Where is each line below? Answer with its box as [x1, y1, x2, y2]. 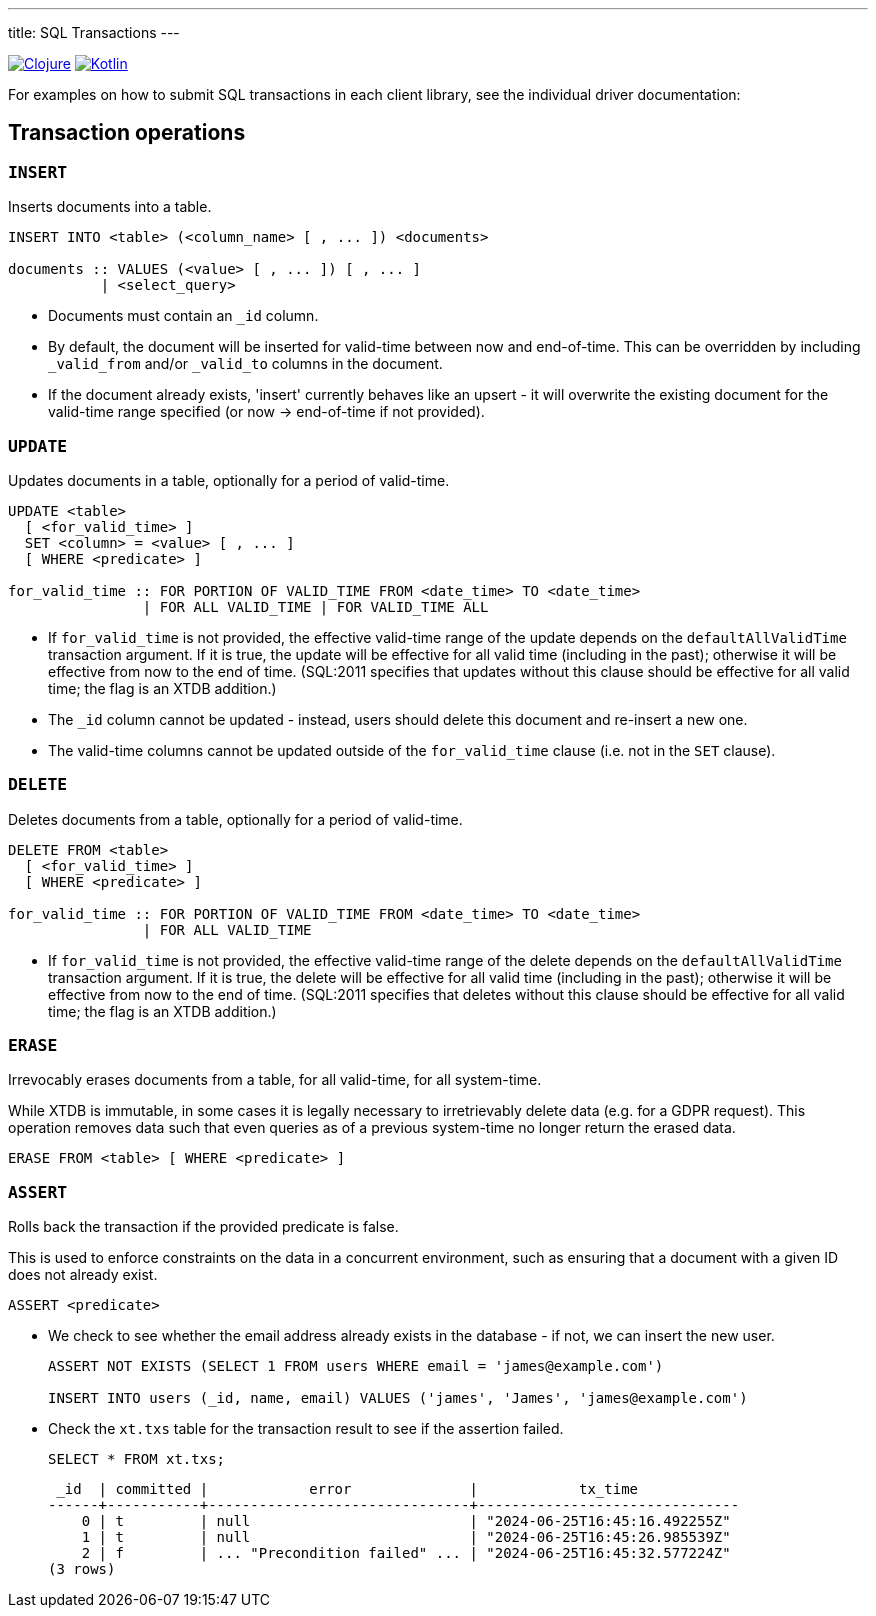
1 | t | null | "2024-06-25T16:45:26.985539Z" [81, 1529, 731, 1546]
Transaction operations [8, 120, 246, 146]
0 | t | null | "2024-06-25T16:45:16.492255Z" [81, 1513, 731, 1530]
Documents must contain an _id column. [48, 307, 319, 325]
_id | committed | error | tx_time [56, 1481, 639, 1498]
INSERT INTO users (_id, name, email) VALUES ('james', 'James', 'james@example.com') [48, 1390, 748, 1407]
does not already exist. [8, 1266, 158, 1284]
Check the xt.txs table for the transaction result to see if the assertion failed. [48, 1420, 564, 1438]
